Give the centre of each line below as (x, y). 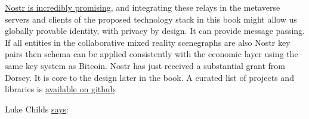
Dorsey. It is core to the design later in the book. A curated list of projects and (149, 77)
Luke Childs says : (37, 109)
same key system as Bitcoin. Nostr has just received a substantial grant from (145, 65)
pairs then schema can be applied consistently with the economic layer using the (152, 54)
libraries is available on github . (61, 89)
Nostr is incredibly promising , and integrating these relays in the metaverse (143, 7)
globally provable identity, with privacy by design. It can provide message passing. (155, 31)
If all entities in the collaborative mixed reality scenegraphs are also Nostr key (148, 42)
